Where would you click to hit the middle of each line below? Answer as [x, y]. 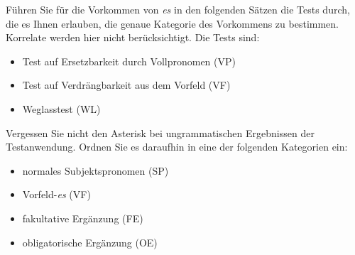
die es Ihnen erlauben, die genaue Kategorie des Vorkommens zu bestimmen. [172, 23]
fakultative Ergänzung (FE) [83, 218]
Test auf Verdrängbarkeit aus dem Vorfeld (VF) [126, 85]
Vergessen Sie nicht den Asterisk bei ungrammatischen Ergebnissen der [160, 132]
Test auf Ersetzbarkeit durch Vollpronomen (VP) [129, 61]
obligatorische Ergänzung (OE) [90, 242]
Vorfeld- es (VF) [56, 194]
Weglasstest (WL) [61, 108]
